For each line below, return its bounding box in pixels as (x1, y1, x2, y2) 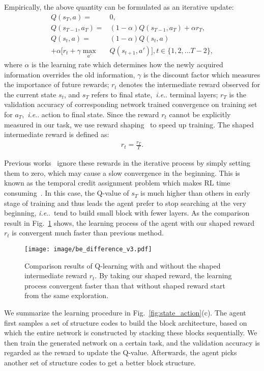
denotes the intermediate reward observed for (119, 79, 260, 90)
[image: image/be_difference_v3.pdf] (24, 246, 152, 253)
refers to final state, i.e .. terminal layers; (91, 89, 218, 99)
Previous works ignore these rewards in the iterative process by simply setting (4, 157, 251, 168)
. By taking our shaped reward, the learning (95, 270, 232, 281)
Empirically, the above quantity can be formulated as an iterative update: (4, 2, 234, 12)
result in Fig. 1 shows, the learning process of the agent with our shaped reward (4, 217, 255, 228)
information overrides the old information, (4, 69, 135, 79)
